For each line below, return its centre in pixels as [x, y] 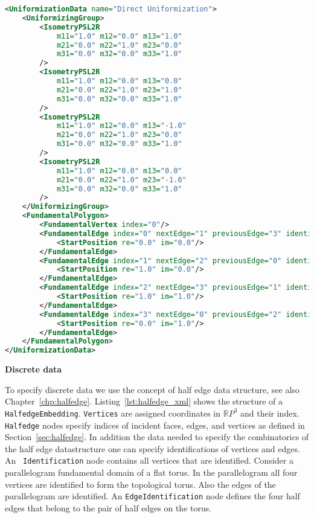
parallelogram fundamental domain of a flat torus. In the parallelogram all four [151, 472]
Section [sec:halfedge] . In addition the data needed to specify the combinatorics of [157, 437]
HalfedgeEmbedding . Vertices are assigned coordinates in [113, 413]
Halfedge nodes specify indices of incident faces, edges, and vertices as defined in [155, 425]
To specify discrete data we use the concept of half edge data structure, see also [152, 389]
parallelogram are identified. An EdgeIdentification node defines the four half [152, 496]
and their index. [270, 413]
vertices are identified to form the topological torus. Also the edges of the [140, 484]
